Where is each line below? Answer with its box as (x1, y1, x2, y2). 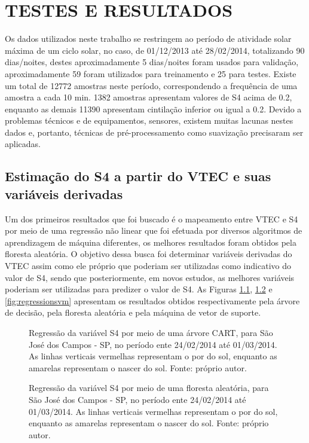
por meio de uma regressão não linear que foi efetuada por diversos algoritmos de (5, 224, 302, 237)
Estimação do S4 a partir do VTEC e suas (5, 167, 271, 185)
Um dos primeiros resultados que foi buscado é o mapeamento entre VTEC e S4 (5, 212, 298, 225)
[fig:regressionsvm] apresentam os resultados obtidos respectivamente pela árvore (5, 294, 300, 307)
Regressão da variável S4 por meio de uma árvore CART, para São (29, 326, 273, 338)
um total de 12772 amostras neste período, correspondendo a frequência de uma (5, 79, 298, 91)
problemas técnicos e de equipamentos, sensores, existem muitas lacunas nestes (5, 114, 293, 127)
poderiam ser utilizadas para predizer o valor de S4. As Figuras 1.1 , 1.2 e (5, 283, 273, 295)
